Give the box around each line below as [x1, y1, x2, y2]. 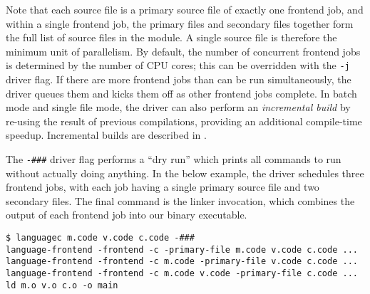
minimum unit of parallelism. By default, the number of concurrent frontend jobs [6, 43, 361, 58]
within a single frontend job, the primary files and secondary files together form [6, 16, 354, 31]
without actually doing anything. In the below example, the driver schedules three [6, 165, 364, 180]
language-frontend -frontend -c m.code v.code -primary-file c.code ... [6, 268, 358, 278]
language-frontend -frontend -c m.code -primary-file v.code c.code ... [6, 256, 358, 267]
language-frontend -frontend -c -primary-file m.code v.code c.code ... [6, 244, 358, 255]
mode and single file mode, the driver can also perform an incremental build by [6, 100, 351, 115]
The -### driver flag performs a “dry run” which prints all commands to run [6, 152, 341, 166]
